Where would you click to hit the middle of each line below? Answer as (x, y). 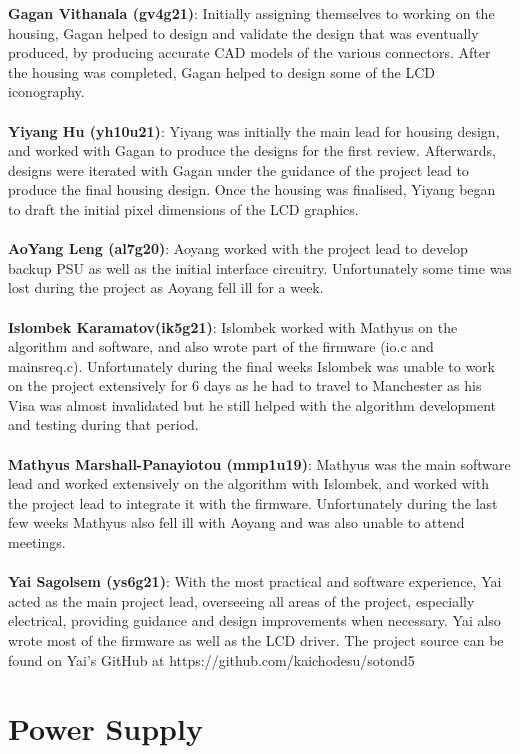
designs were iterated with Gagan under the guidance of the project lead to (238, 169)
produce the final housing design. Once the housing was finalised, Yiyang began (252, 189)
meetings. (37, 542)
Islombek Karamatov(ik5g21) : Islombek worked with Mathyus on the (233, 326)
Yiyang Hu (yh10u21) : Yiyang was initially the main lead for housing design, (254, 130)
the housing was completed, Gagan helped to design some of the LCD (221, 71)
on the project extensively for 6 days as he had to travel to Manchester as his (245, 385)
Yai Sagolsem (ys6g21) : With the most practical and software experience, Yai (255, 581)
